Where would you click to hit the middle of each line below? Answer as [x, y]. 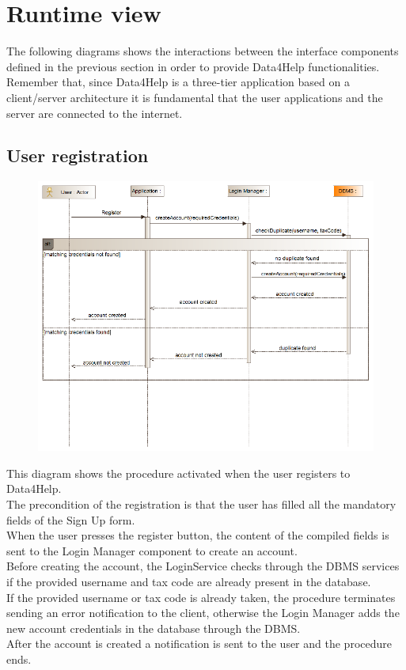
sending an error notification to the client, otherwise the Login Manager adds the [203, 613]
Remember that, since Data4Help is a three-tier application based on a [178, 82]
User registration [78, 155]
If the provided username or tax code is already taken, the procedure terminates [201, 597]
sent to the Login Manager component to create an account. [152, 550]
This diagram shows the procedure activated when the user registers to [178, 473]
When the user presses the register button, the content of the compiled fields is [198, 535]
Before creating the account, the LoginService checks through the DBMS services [203, 566]
